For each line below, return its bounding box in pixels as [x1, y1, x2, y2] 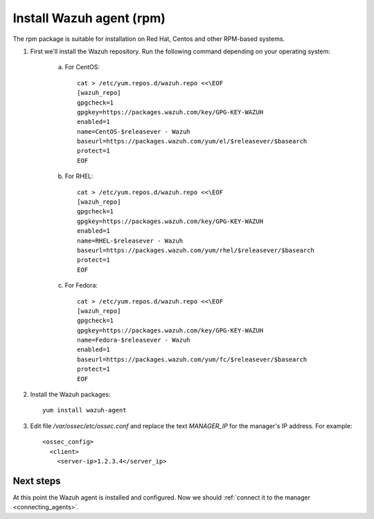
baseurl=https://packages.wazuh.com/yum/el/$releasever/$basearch [77, 137, 308, 146]
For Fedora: [64, 281, 98, 290]
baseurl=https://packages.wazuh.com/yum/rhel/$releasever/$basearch [77, 246, 314, 254]
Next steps [12, 475, 61, 486]
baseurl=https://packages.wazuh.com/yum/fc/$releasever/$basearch [77, 355, 308, 363]
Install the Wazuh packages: [30, 390, 111, 398]
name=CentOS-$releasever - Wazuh [77, 127, 190, 135]
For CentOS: [64, 63, 100, 71]
